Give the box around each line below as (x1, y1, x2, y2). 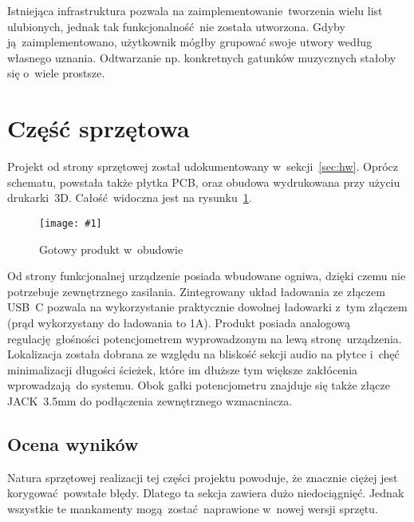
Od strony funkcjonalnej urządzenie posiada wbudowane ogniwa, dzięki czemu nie (7, 267, 406, 284)
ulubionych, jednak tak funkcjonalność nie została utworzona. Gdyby (7, 18, 345, 34)
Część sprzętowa (7, 112, 190, 144)
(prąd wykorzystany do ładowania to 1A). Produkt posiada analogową (7, 314, 350, 330)
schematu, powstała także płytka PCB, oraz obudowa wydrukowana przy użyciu (7, 173, 400, 190)
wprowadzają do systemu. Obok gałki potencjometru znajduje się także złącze (7, 377, 390, 393)
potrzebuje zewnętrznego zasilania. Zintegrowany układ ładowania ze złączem (7, 283, 385, 299)
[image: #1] (39, 217, 102, 229)
